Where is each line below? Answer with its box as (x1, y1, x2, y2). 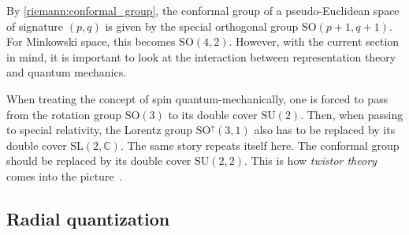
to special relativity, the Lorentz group (6, 121, 193, 138)
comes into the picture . (6, 167, 123, 184)
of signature (6, 17, 64, 34)
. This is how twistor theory (244, 152, 377, 169)
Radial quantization (6, 206, 170, 230)
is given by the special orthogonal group (105, 17, 299, 34)
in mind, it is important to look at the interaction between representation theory (6, 48, 396, 65)
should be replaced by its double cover (6, 152, 191, 169)
